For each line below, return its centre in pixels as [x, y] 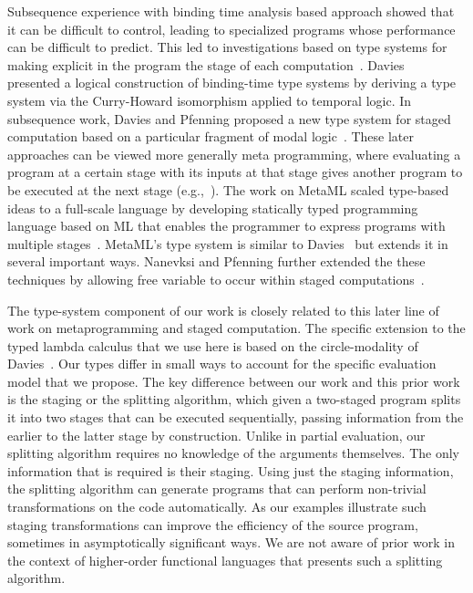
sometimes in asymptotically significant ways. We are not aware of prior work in [231, 542]
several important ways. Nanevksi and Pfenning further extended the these [216, 261]
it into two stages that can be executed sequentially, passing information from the [236, 417]
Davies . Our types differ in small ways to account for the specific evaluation [222, 364]
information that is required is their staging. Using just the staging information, [231, 470]
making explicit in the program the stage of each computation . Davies [206, 64]
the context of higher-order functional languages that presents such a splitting [225, 560]
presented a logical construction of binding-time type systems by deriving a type [232, 83]
